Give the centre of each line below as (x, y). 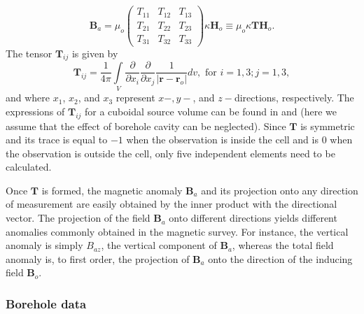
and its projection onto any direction (280, 190)
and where (28, 98)
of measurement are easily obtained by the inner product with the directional (171, 204)
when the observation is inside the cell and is (222, 140)
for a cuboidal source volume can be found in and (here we (211, 111)
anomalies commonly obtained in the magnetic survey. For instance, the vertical (177, 231)
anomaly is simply (44, 245)
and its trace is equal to (57, 140)
